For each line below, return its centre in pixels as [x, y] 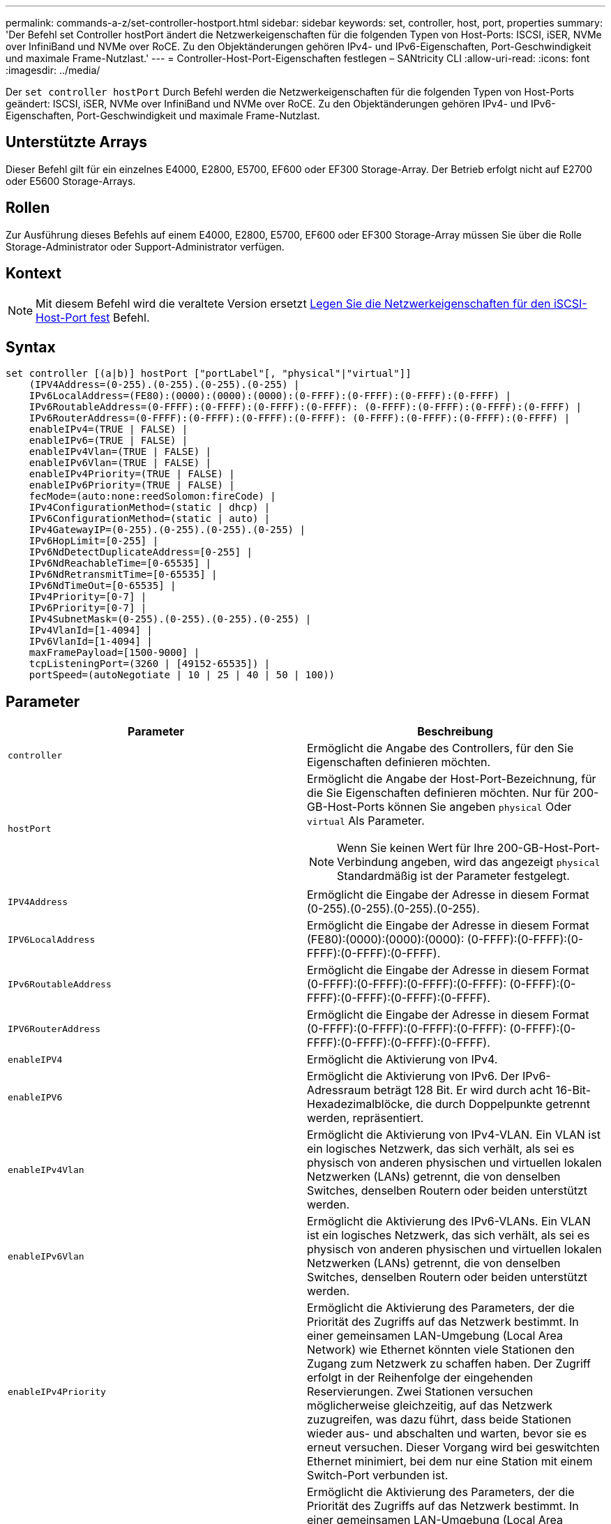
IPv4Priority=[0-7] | [88, 597]
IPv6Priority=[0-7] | [88, 608]
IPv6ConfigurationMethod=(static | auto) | [150, 519]
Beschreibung [455, 732]
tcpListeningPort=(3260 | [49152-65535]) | [150, 664]
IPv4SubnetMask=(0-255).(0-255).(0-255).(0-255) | [170, 619]
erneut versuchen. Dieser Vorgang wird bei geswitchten [453, 1448]
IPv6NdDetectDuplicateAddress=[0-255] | [141, 552]
